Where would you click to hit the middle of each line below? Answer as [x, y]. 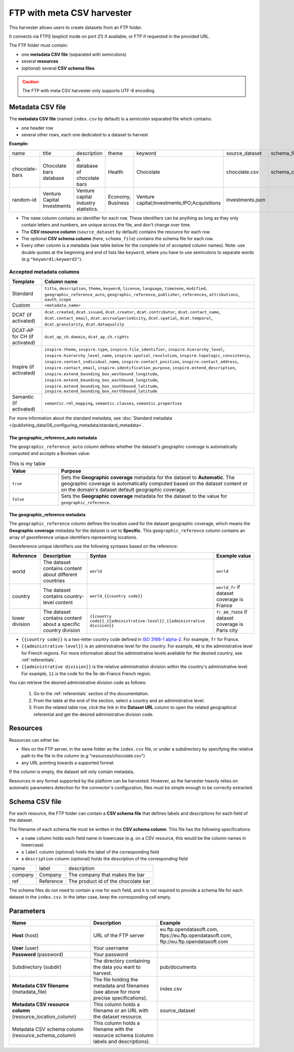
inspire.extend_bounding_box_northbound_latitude [101, 391]
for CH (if [23, 337]
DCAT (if [22, 315]
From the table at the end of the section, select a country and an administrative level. [119, 701]
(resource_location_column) [44, 1016]
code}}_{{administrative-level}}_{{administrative [147, 621]
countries [54, 580]
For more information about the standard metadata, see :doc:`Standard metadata [91, 418]
